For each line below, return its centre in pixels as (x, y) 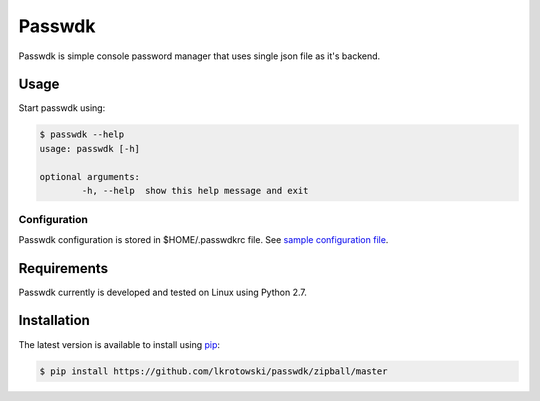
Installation (54, 320)
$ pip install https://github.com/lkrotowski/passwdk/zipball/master (213, 371)
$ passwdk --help (82, 134)
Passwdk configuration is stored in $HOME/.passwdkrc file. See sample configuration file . (203, 239)
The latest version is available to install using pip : (119, 344)
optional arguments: (89, 176)
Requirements (63, 268)
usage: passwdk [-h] (89, 148)
